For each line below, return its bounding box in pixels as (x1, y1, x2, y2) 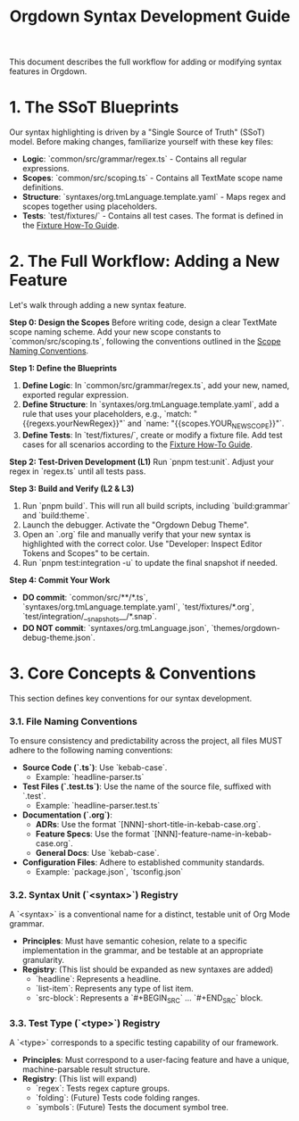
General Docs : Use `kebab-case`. (35, 847, 160, 858)
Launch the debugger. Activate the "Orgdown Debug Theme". (21, 519, 250, 530)
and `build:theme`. (21, 510, 90, 520)
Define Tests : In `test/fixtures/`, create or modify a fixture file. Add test (21, 429, 283, 440)
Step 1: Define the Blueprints (9, 363, 118, 374)
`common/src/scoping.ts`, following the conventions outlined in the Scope (9, 336, 281, 347)
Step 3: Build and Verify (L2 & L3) (9, 483, 135, 494)
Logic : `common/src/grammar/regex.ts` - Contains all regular (21, 154, 247, 164)
